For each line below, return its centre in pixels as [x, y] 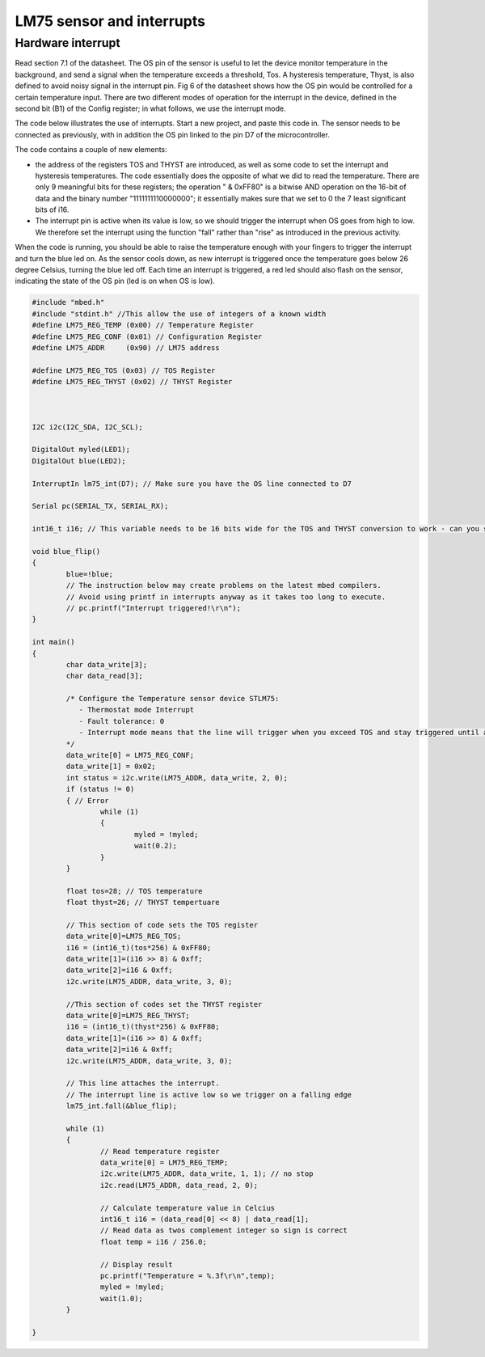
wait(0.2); [156, 846]
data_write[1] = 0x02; [111, 767]
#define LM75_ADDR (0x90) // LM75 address [126, 347]
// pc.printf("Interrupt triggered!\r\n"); [154, 608]
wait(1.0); [121, 1298]
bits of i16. [52, 209]
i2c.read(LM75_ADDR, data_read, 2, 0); [179, 1185]
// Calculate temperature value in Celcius [188, 1208]
